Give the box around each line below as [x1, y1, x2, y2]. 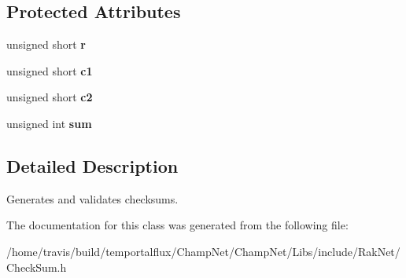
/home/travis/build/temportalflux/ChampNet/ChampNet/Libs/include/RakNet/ [6, 243, 400, 259]
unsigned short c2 [6, 89, 93, 105]
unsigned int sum [6, 115, 92, 131]
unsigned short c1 [6, 62, 93, 79]
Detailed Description [6, 153, 179, 177]
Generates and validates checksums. [6, 190, 179, 207]
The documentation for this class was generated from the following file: [6, 217, 349, 233]
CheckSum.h [6, 258, 67, 275]
